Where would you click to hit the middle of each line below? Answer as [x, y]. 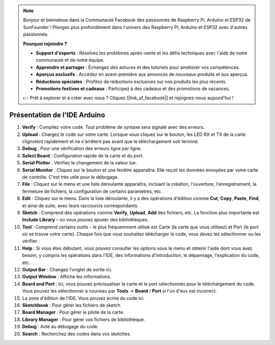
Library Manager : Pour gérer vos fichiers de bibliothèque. [84, 319]
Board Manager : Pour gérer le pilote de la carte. [73, 312]
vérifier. [30, 241]
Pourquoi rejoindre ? [45, 44]
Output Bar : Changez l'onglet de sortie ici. [67, 270]
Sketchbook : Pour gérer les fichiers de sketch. [72, 305]
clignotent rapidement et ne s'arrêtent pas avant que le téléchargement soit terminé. [111, 141]
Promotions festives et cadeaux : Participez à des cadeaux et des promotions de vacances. [133, 89]
